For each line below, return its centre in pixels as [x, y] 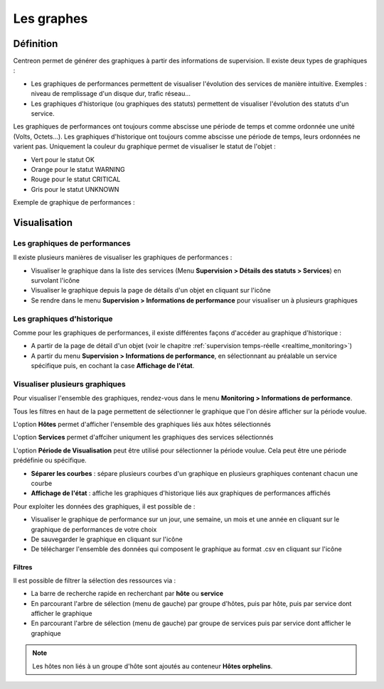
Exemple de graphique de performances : [74, 202]
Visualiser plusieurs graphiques [69, 384]
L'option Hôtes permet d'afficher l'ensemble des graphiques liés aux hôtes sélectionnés [142, 424]
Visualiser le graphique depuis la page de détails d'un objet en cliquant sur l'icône [151, 291]
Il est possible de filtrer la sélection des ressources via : [95, 580]
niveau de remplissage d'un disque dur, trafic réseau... [111, 94]
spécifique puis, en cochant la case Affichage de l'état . [113, 366]
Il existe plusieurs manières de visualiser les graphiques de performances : [123, 257]
